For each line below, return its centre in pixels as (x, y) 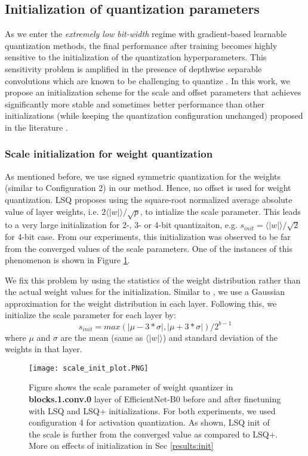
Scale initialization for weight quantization (109, 154)
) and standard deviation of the (220, 337)
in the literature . (36, 127)
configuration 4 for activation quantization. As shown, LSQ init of (149, 422)
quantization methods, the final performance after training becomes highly (141, 45)
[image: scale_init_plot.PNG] (89, 368)
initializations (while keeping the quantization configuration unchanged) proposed (154, 115)
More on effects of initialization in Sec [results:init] (121, 446)
